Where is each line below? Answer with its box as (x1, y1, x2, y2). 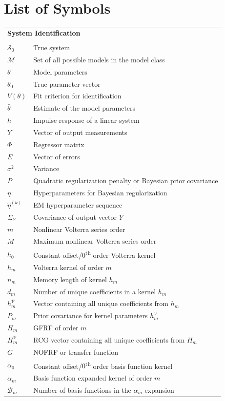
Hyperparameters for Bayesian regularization (33, 188, 167, 198)
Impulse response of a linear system (33, 115, 140, 125)
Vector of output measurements (33, 127, 127, 137)
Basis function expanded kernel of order (33, 373, 152, 383)
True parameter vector (33, 78, 101, 89)
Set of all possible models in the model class (33, 54, 165, 64)
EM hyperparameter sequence (33, 199, 123, 210)
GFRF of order (33, 323, 79, 333)
